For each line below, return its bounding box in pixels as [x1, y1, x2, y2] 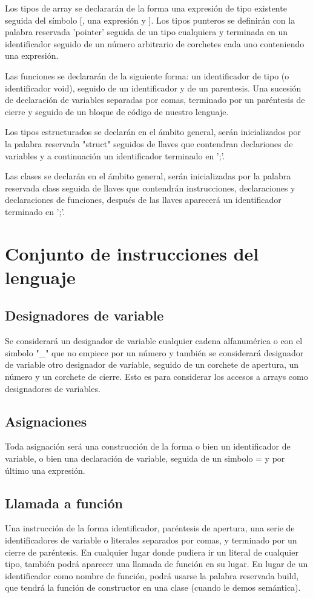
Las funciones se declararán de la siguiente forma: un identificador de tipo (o [5, 69, 289, 82]
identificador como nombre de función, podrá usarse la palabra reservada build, [5, 569, 299, 582]
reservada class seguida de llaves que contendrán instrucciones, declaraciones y [5, 181, 295, 194]
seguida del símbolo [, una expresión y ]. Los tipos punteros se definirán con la [5, 13, 295, 26]
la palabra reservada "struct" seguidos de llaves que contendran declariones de [5, 137, 293, 150]
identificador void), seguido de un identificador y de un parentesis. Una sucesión [5, 81, 301, 94]
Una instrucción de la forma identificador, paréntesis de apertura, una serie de [5, 522, 295, 534]
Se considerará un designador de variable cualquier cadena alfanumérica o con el [5, 334, 303, 347]
